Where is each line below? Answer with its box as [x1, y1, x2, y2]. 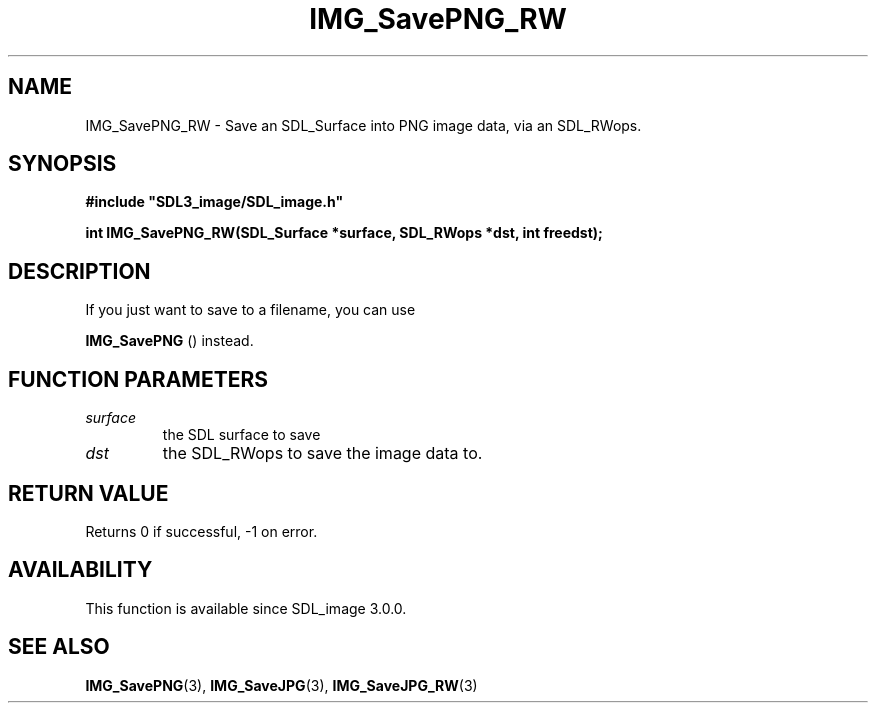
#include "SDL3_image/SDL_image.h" [85, 193, 344, 211]
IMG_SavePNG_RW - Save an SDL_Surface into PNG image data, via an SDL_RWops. [85, 116, 642, 134]
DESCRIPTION [8, 258, 151, 284]
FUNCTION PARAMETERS [8, 366, 268, 392]
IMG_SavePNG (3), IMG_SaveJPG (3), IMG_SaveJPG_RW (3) [85, 676, 478, 694]
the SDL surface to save [162, 426, 321, 444]
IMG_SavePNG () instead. [85, 332, 254, 350]
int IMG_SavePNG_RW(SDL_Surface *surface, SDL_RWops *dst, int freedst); [85, 224, 603, 242]
